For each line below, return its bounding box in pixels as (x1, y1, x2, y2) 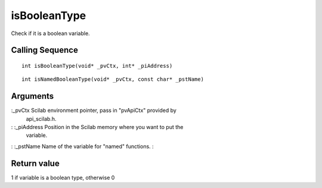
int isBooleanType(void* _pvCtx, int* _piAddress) (21, 62, 173, 69)
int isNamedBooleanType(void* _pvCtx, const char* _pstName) (21, 76, 204, 83)
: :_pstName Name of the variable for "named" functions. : (11, 143, 154, 150)
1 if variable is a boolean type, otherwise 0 (11, 174, 115, 181)
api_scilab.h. (26, 115, 57, 122)
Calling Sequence (11, 45, 79, 55)
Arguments (11, 91, 54, 101)
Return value (11, 158, 60, 168)
